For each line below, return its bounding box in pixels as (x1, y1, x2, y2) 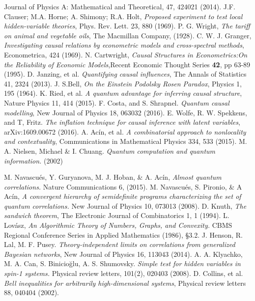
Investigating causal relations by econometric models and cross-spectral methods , (4, 40, 244, 50)
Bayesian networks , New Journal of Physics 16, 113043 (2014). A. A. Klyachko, (4, 248, 243, 259)
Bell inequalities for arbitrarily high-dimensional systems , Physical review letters (4, 277, 246, 288)
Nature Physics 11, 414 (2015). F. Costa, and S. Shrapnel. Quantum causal (4, 97, 229, 108)
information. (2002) (4, 155, 63, 165)
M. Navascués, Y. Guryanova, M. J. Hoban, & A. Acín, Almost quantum (4, 172, 222, 182)
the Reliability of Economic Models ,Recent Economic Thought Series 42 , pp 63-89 (4, 59, 251, 69)
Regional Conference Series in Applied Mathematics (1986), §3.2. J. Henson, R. (4, 229, 243, 240)
